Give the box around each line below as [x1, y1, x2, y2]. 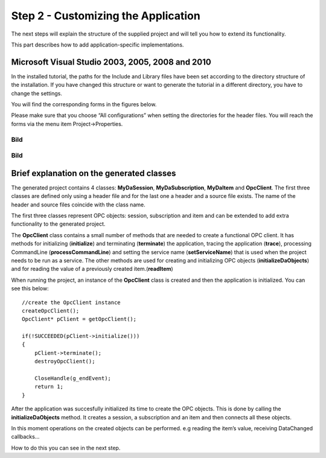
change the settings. [11, 89, 63, 97]
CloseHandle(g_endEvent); [34, 375, 112, 382]
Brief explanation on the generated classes [11, 168, 176, 178]
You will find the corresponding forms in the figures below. [11, 101, 157, 108]
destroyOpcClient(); [34, 358, 95, 365]
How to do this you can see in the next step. [11, 444, 121, 451]
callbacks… [11, 433, 40, 441]
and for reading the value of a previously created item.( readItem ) [11, 266, 173, 273]
